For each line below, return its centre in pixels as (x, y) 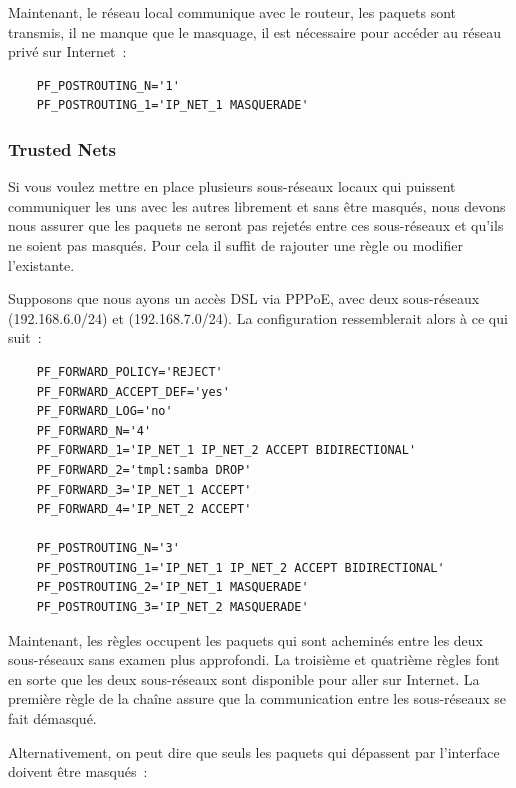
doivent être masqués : (78, 771)
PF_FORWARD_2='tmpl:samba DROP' (144, 469)
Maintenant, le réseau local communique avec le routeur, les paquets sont (232, 12)
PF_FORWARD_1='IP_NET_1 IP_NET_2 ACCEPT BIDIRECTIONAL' (226, 450)
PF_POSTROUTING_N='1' (108, 85)
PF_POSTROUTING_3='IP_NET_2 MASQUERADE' (172, 607)
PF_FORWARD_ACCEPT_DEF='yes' (133, 391)
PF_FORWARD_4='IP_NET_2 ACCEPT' (144, 509)
